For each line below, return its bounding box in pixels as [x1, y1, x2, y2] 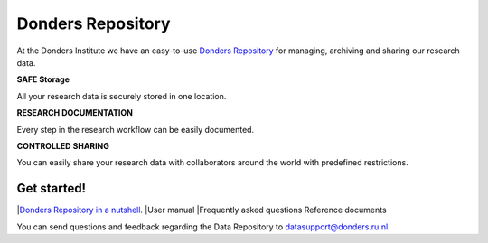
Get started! [16, 181, 86, 196]
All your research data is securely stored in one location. [16, 90, 227, 101]
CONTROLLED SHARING [16, 140, 110, 151]
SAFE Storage [16, 74, 70, 85]
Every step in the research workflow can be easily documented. [16, 124, 255, 135]
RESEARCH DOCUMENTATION [16, 107, 133, 118]
